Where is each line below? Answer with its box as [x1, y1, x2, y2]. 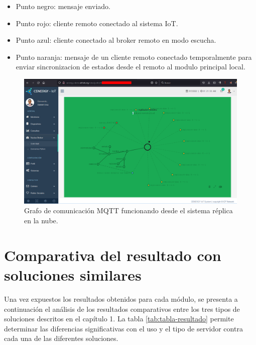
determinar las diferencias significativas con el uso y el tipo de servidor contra [4, 323, 243, 333]
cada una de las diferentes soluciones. [4, 333, 118, 343]
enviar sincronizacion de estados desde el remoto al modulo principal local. [16, 61, 245, 72]
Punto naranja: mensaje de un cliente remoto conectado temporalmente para [16, 51, 252, 62]
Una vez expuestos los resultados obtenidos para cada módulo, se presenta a [4, 293, 238, 304]
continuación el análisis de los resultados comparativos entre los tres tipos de [4, 303, 240, 314]
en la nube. [24, 215, 58, 225]
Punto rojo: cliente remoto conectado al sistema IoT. [16, 18, 178, 28]
